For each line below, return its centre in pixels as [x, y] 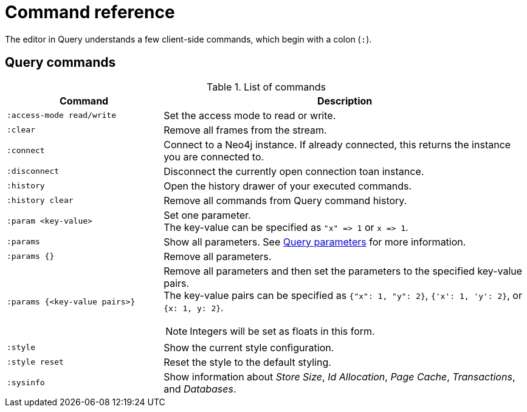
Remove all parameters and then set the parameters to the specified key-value [343, 271]
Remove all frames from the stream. [245, 130]
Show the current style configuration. [249, 347]
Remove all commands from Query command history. [285, 200]
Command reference [90, 12]
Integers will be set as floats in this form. [282, 331]
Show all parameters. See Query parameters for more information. [315, 242]
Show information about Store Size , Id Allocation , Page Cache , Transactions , [339, 376]
